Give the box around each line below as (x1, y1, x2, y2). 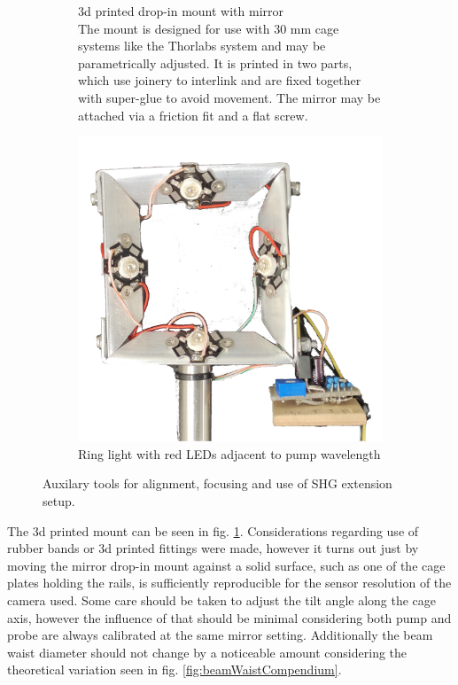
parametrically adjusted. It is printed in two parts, (78, 53, 353, 72)
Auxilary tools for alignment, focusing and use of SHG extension (43, 474, 392, 493)
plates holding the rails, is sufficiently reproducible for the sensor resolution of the (7, 573, 452, 592)
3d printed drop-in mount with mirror (78, 2, 284, 19)
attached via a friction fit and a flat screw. (78, 105, 308, 124)
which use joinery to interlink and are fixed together (78, 71, 361, 90)
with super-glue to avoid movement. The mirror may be (78, 88, 381, 106)
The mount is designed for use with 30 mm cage (78, 19, 339, 37)
